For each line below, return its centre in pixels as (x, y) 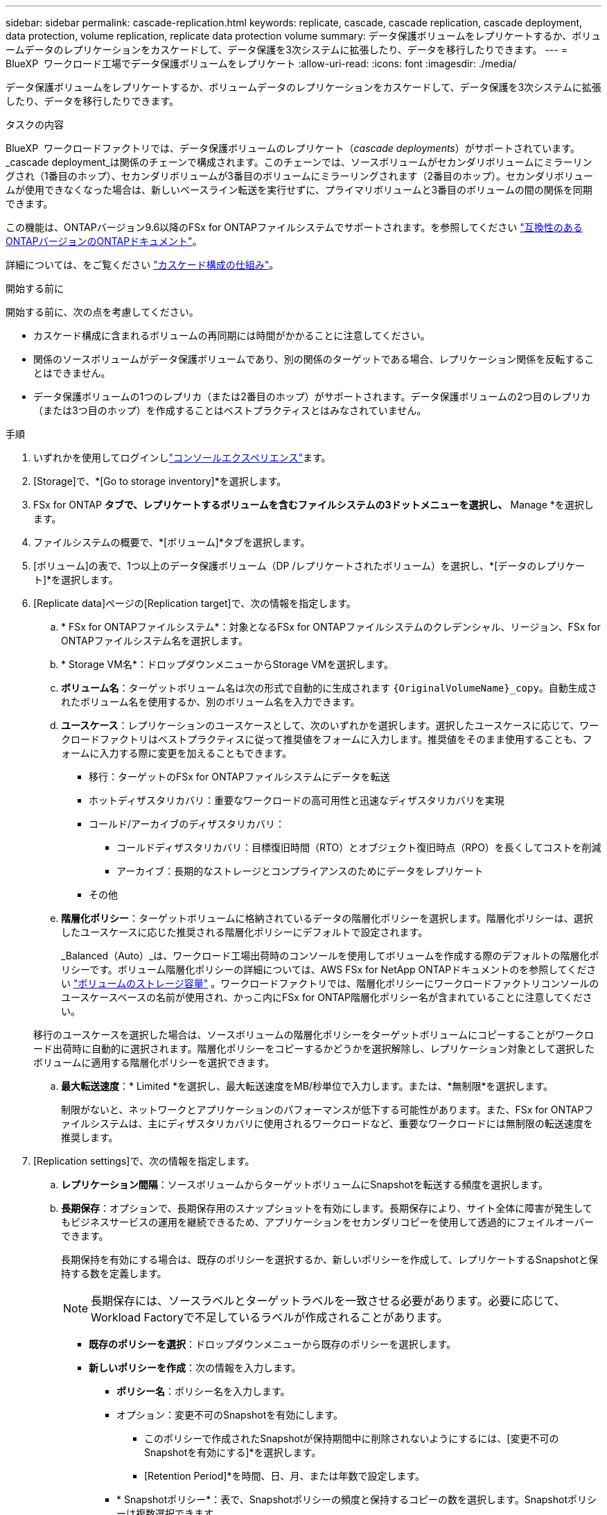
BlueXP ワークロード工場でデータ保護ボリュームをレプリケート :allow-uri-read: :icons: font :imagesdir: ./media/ (261, 63)
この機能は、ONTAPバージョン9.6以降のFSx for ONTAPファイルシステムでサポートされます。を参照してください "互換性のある (294, 227)
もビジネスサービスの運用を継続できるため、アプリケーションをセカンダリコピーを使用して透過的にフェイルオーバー (327, 1222)
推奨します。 (90, 1137)
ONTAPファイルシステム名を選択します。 (155, 641)
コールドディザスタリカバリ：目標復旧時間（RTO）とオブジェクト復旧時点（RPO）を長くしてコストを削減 (359, 847)
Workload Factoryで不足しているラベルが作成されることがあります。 (270, 1317)
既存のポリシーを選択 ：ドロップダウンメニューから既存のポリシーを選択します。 (273, 1344)
